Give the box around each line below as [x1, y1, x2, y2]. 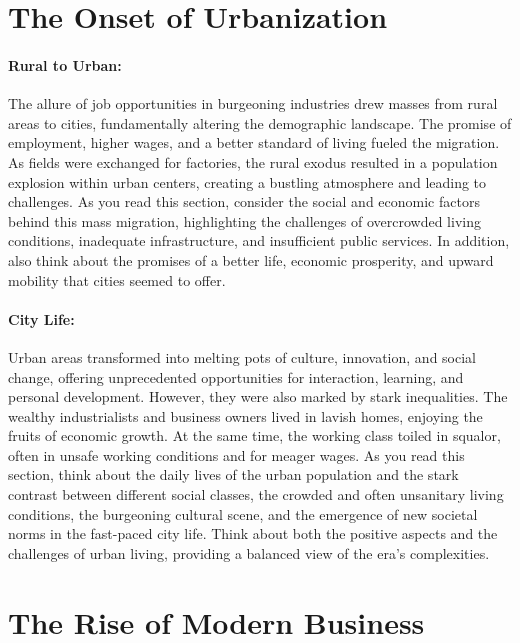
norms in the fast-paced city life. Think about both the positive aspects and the [8, 523, 498, 544]
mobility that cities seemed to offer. [8, 269, 226, 290]
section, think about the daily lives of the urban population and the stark [8, 464, 459, 485]
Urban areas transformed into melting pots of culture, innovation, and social [8, 346, 476, 367]
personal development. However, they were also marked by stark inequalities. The [8, 386, 508, 407]
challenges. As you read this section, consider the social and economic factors [8, 191, 480, 212]
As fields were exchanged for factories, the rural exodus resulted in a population [8, 151, 498, 172]
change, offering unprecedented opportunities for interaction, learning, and [8, 366, 464, 387]
